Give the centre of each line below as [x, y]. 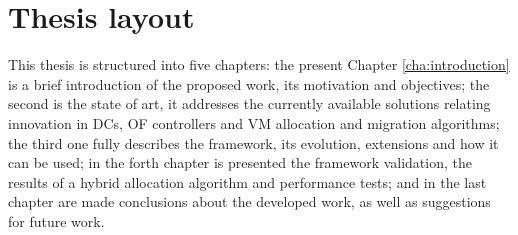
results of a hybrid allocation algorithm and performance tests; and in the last [247, 181]
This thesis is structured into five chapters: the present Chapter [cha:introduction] [259, 64]
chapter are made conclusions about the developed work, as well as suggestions [249, 201]
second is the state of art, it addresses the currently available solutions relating [249, 103]
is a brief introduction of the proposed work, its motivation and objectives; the [249, 83]
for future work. [56, 220]
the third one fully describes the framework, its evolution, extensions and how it [253, 142]
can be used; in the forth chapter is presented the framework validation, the [240, 162]
